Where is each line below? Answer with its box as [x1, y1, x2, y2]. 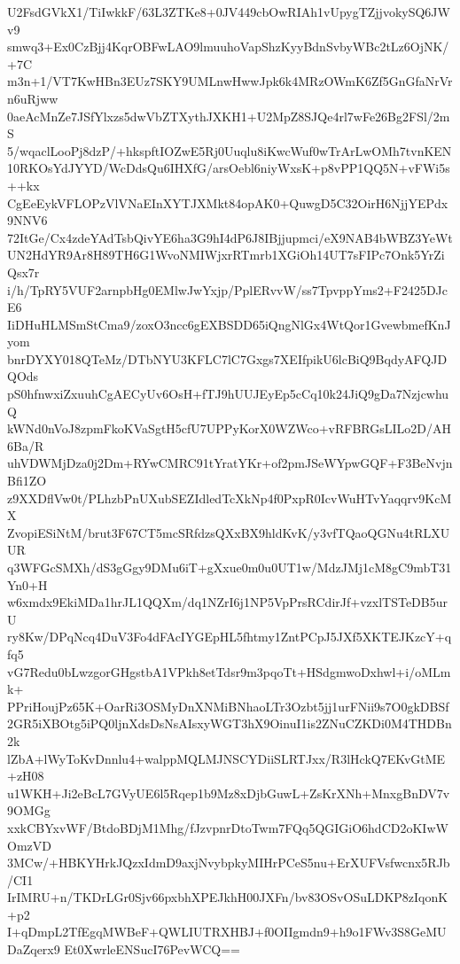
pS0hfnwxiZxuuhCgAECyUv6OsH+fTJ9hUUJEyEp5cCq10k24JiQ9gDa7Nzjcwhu [7, 385, 449, 403]
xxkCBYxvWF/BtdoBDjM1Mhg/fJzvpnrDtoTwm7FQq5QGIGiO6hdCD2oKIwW [7, 818, 448, 836]
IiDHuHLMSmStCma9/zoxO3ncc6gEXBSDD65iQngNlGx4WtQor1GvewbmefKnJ [7, 315, 451, 333]
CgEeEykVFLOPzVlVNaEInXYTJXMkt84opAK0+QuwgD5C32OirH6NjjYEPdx [7, 193, 448, 212]
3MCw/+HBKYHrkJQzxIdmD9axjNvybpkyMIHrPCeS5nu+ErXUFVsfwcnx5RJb [7, 853, 450, 872]
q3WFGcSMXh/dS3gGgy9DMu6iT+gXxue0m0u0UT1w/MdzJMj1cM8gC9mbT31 [7, 558, 452, 576]
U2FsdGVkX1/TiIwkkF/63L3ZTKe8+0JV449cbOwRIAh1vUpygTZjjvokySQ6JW [7, 3, 450, 20]
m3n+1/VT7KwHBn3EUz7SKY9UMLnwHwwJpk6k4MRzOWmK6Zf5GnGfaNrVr [7, 72, 453, 90]
